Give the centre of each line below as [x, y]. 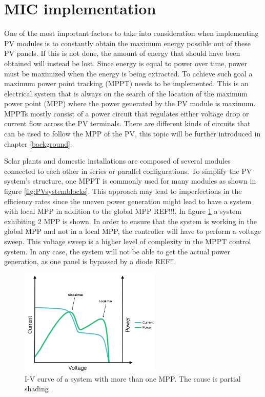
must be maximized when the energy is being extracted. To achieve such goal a [128, 73]
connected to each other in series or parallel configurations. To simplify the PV [128, 171]
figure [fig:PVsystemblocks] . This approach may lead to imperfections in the [123, 191]
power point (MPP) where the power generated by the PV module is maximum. [130, 103]
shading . [39, 389]
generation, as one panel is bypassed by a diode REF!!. [90, 261]
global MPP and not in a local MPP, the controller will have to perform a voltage [133, 231]
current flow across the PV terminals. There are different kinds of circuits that [127, 123]
